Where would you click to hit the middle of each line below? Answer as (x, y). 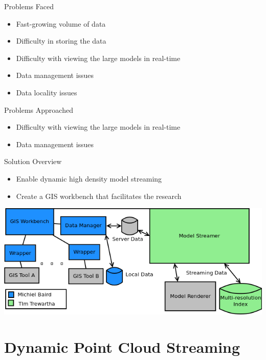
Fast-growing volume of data (61, 23)
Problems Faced (29, 6)
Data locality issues (47, 92)
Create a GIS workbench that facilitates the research (99, 196)
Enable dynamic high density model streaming (89, 178)
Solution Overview (33, 161)
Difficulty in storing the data (61, 41)
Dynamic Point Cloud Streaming (122, 346)
